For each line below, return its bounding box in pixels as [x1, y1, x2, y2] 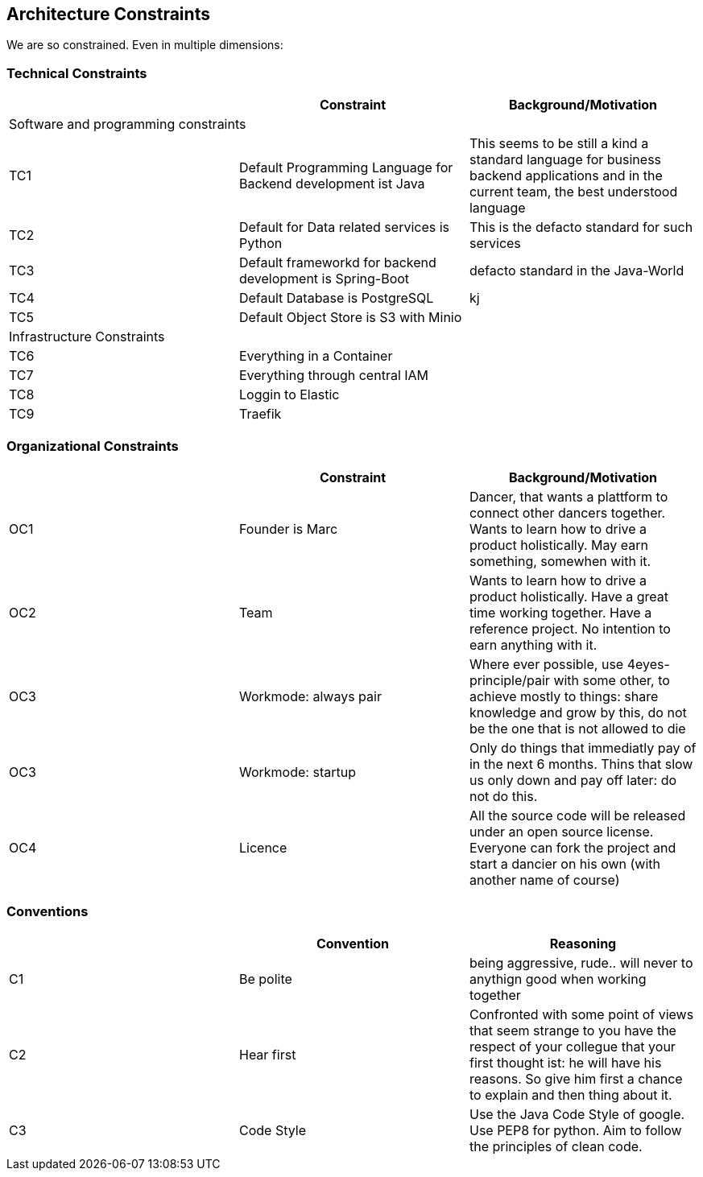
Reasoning [549, 935, 617, 952]
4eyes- [626, 655, 670, 672]
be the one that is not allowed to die [469, 720, 686, 737]
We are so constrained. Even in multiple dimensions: [6, 38, 283, 52]
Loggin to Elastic [238, 386, 340, 403]
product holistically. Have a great [469, 588, 669, 605]
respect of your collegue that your [469, 1038, 676, 1055]
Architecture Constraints [6, 4, 210, 24]
